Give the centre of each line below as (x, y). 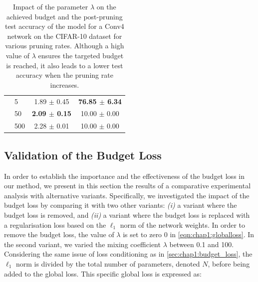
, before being (229, 263)
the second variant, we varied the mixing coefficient (82, 244)
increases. (65, 84)
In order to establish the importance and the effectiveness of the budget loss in (124, 176)
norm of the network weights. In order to (183, 224)
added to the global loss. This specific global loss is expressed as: (103, 273)
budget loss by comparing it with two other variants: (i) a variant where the (121, 205)
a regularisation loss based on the (55, 224)
